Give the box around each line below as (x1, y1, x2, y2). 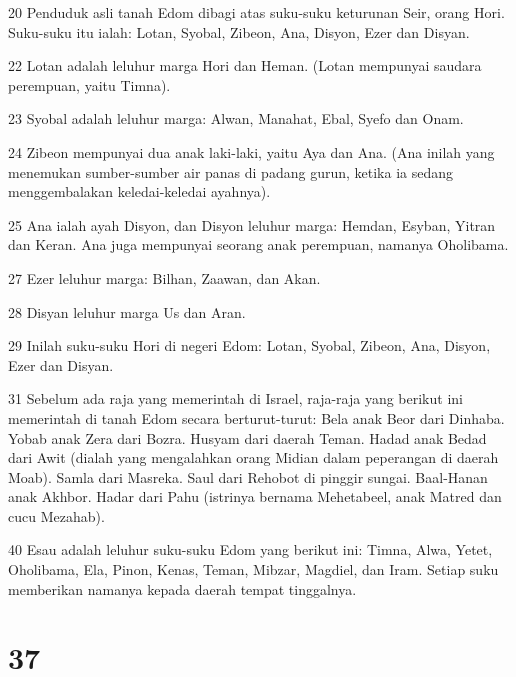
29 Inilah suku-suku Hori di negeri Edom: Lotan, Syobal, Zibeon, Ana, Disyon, (8, 335, 491, 356)
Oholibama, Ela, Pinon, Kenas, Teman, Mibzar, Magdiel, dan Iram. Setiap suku (8, 559, 499, 580)
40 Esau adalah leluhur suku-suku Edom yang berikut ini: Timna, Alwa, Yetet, (8, 539, 493, 560)
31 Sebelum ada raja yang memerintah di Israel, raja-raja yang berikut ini (8, 388, 463, 409)
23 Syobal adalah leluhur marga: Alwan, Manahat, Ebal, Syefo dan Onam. (8, 108, 464, 129)
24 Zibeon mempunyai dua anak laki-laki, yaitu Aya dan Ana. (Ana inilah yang (8, 141, 495, 162)
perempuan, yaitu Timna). (8, 74, 171, 95)
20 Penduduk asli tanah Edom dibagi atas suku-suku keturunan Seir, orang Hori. (8, 2, 505, 22)
